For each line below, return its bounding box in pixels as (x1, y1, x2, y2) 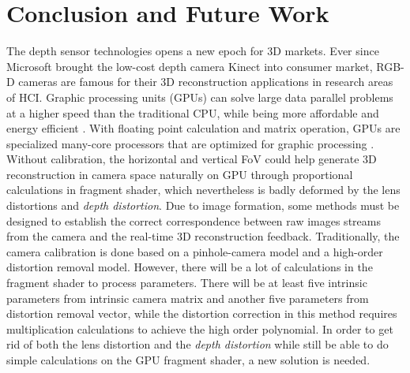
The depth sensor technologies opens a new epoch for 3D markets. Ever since (6, 43, 379, 59)
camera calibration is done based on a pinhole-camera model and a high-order (6, 243, 383, 259)
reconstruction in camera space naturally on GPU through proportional (6, 166, 353, 182)
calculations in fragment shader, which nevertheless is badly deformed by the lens (6, 181, 401, 198)
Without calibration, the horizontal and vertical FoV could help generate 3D (6, 151, 377, 167)
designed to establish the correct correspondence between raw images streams (6, 212, 381, 229)
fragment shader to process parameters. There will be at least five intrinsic (6, 274, 367, 291)
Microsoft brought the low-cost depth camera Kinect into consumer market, (6, 58, 373, 74)
